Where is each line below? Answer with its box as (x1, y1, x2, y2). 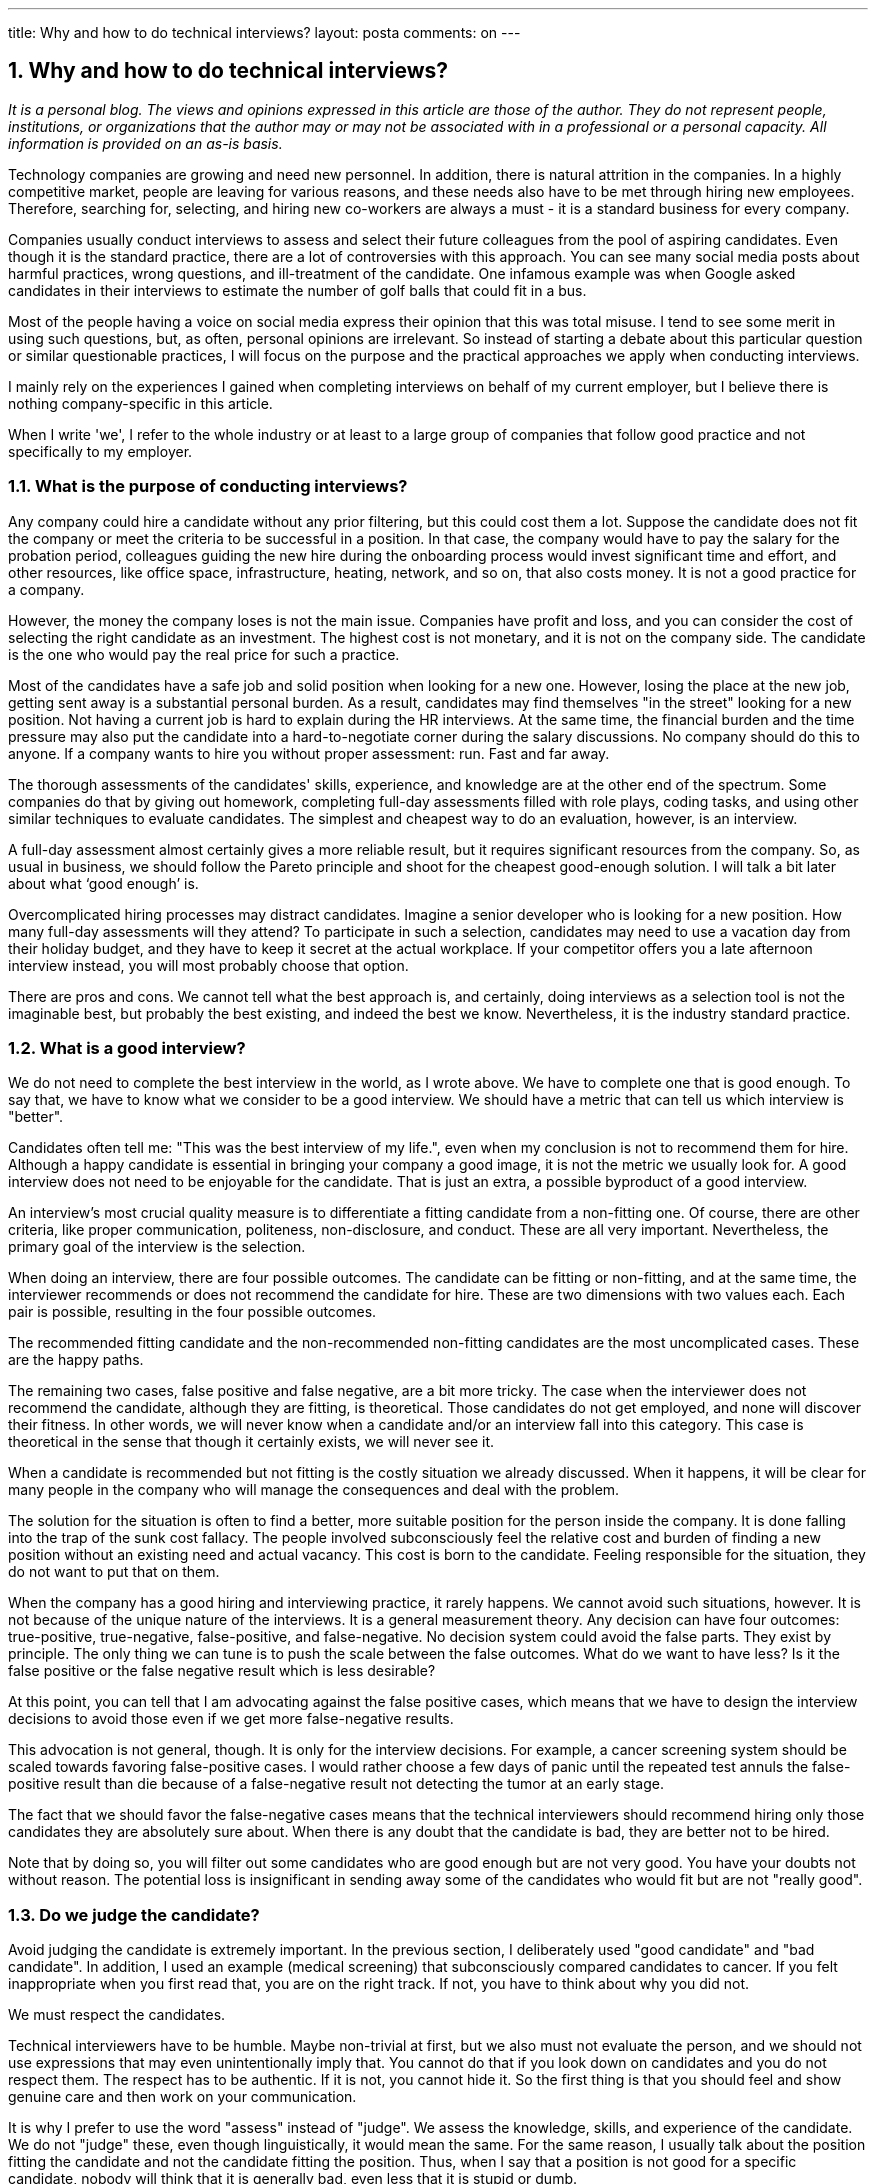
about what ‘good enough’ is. (8, 874, 199, 892)
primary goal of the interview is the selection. (8, 1238, 306, 1256)
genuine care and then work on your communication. (8, 2088, 357, 2106)
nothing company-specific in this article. (8, 394, 273, 412)
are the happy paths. (8, 1351, 144, 1369)
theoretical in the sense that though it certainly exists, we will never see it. (8, 1433, 495, 1451)
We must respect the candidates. (8, 2006, 226, 2024)
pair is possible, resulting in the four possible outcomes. (8, 1303, 377, 1321)
